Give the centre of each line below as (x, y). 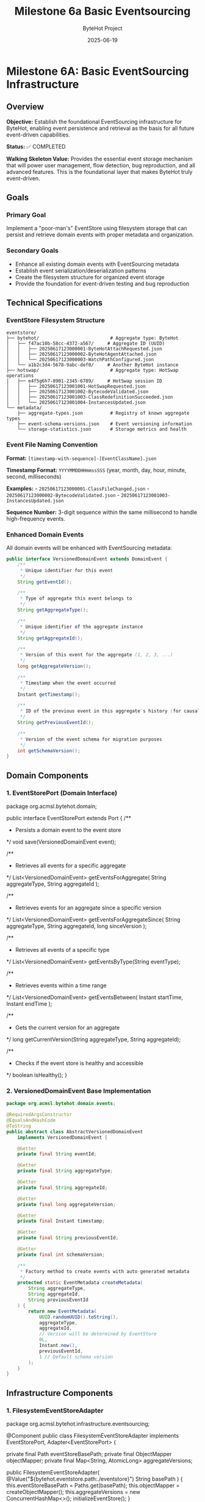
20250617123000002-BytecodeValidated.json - (63, 495)
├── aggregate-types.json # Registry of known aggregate (103, 413)
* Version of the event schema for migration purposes (91, 739)
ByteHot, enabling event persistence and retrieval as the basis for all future (100, 128)
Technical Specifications (55, 303)
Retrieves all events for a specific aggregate (70, 866)
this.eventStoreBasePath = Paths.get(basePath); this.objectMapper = (93, 1485)
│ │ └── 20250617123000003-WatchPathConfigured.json (80, 360)
